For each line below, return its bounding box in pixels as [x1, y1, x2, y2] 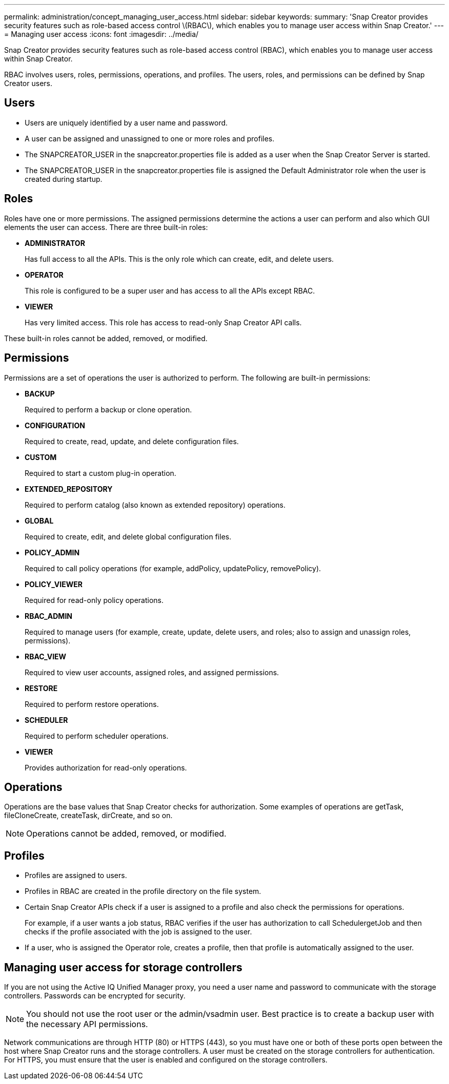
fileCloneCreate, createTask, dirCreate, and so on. [4, 811, 173, 820]
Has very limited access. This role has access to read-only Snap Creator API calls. [25, 318, 302, 327]
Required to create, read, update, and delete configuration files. [25, 436, 239, 446]
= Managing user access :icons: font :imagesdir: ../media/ [4, 30, 199, 38]
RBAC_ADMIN [25, 611, 72, 620]
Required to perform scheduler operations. [25, 731, 169, 740]
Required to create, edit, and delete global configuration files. [25, 532, 232, 541]
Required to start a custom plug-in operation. [25, 468, 176, 477]
